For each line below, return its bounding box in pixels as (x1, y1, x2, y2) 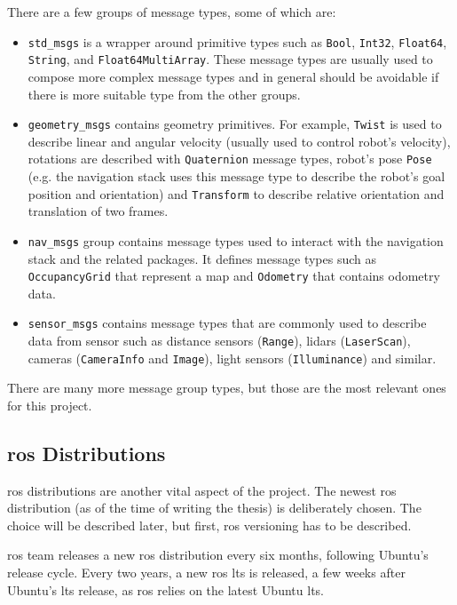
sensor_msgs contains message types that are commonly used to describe (28, 314, 427, 332)
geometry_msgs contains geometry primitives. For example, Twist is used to (28, 115, 442, 133)
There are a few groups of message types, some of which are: (7, 3, 336, 20)
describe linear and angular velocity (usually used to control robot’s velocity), (28, 131, 451, 150)
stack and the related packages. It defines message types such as (28, 249, 376, 267)
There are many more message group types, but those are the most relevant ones (7, 378, 446, 397)
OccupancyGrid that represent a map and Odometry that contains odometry (28, 267, 440, 285)
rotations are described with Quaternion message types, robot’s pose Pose (28, 149, 432, 168)
